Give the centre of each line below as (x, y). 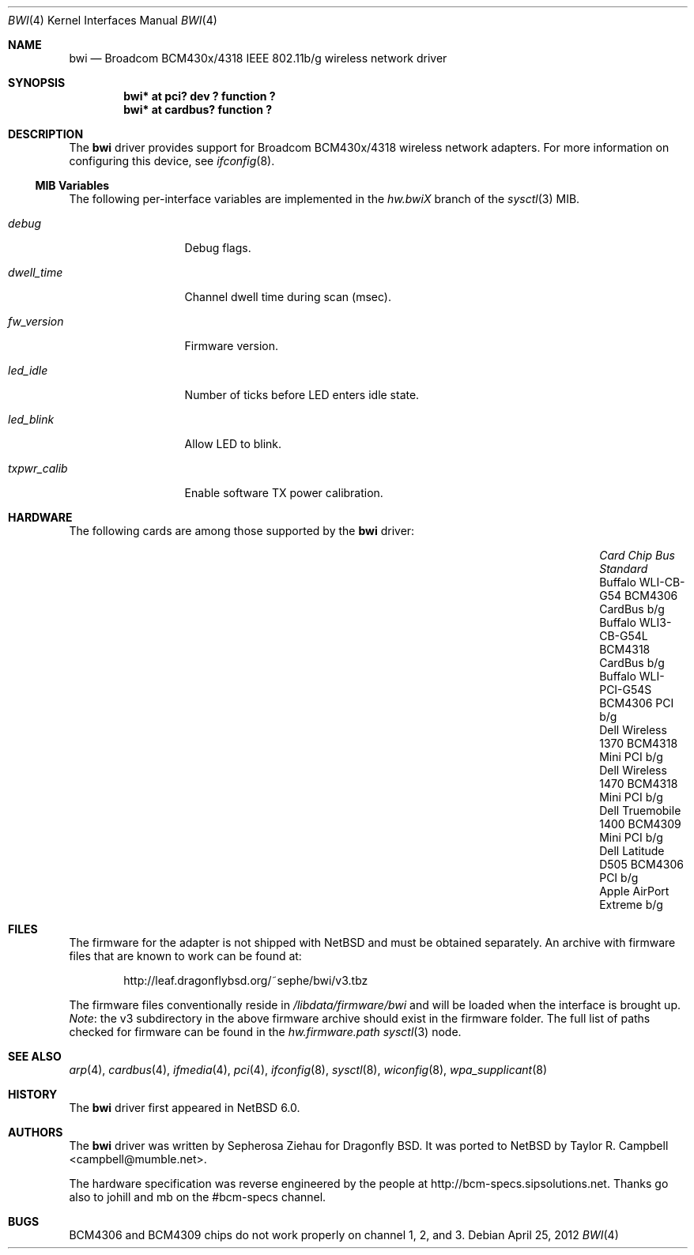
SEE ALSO (35, 1056)
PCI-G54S (626, 690)
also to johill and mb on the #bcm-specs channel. (198, 1197)
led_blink (31, 419)
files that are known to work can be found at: (185, 956)
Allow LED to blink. (233, 444)
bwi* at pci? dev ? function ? (200, 96)
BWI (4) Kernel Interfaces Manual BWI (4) (113, 20)
